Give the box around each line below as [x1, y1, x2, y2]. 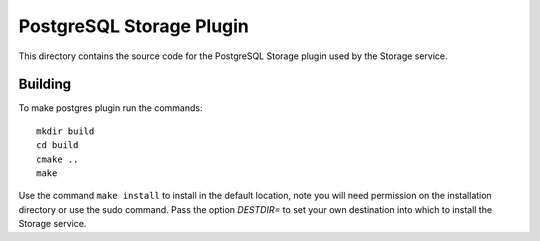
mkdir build [36, 125, 95, 137]
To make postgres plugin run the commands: [18, 102, 203, 114]
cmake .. [36, 153, 79, 165]
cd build [36, 140, 79, 151]
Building [18, 76, 72, 93]
